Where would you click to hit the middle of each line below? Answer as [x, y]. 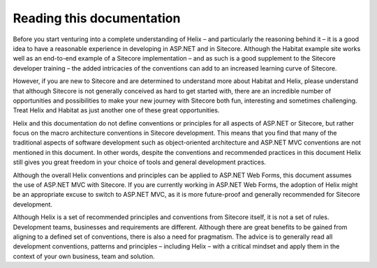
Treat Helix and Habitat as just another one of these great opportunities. [116, 110]
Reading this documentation [97, 18]
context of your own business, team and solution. [84, 256]
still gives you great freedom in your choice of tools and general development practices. [140, 162]
